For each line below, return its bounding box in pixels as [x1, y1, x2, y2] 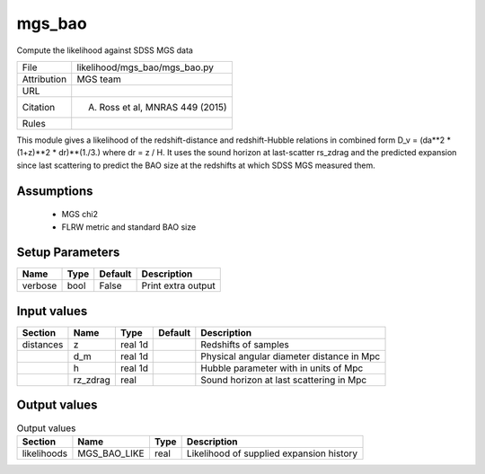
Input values [16, 303, 88, 319]
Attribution [22, 73, 67, 85]
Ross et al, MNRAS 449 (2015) [99, 101, 228, 113]
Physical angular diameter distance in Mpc [200, 350, 381, 363]
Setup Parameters [16, 245, 120, 260]
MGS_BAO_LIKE [77, 447, 145, 460]
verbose [22, 279, 57, 292]
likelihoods [22, 447, 67, 460]
